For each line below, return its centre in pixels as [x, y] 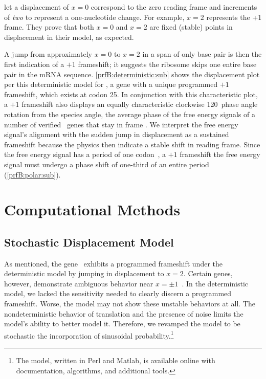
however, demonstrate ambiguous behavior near [79, 283]
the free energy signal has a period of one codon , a [85, 154]
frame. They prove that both [49, 27]
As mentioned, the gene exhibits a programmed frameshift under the [113, 263]
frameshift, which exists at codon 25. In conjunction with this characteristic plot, [131, 94]
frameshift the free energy [220, 154]
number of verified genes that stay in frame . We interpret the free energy [121, 124]
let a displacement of [37, 7]
